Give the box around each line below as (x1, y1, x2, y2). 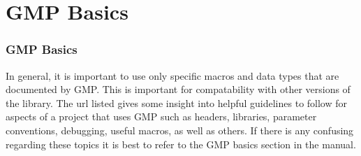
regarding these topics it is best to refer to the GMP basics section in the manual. (6, 136, 356, 151)
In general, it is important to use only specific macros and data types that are (6, 68, 339, 83)
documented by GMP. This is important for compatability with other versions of (6, 82, 351, 97)
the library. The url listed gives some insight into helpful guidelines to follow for (6, 95, 348, 110)
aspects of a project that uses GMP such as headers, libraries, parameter (6, 109, 317, 124)
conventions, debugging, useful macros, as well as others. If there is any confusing (6, 122, 354, 137)
